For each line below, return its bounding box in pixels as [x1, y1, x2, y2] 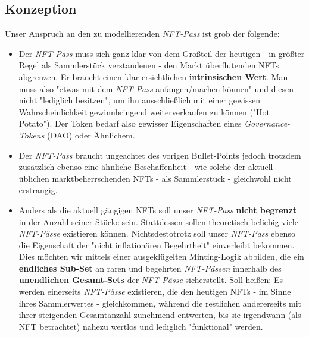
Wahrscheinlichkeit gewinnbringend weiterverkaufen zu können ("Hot [18, 105, 270, 118]
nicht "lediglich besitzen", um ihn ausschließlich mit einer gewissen [18, 94, 260, 106]
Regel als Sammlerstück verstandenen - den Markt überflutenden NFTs [18, 59, 279, 71]
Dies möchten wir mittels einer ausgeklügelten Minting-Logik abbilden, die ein [18, 250, 304, 263]
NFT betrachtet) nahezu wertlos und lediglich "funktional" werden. [18, 320, 263, 332]
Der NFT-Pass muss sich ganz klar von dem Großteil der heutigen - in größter [18, 47, 305, 59]
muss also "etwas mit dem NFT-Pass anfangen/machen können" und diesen [18, 82, 294, 95]
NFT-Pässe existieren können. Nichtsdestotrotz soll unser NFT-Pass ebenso [18, 227, 295, 240]
